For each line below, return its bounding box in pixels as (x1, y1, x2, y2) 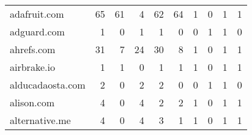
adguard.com (10, 24, 65, 38)
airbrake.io (10, 60, 55, 74)
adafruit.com (10, 7, 64, 21)
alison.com (10, 95, 54, 109)
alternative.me (10, 113, 71, 127)
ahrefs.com (10, 42, 56, 56)
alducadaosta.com (10, 78, 86, 92)
